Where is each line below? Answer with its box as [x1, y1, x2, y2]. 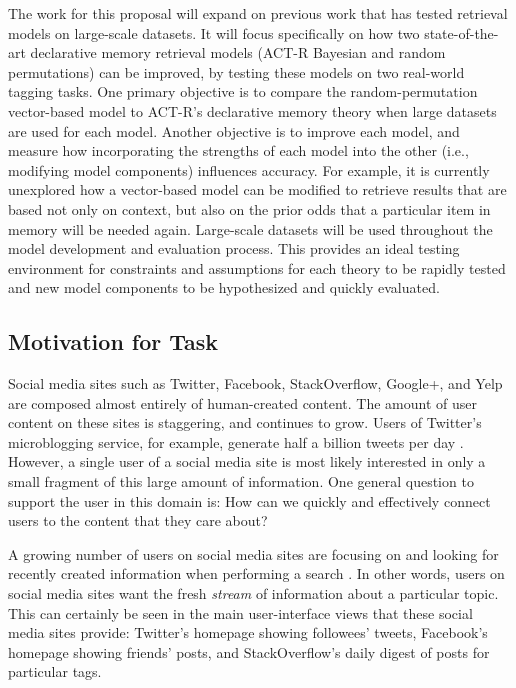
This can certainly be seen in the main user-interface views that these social [8, 602, 473, 623]
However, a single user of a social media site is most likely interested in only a [8, 451, 486, 472]
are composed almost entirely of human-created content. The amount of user [8, 392, 477, 413]
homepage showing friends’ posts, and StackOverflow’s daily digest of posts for [8, 641, 490, 662]
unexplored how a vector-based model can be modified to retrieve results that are [8, 179, 507, 200]
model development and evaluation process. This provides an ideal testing [8, 238, 460, 259]
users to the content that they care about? [8, 510, 268, 531]
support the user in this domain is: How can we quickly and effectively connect [8, 490, 491, 511]
